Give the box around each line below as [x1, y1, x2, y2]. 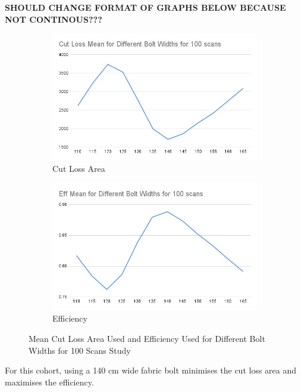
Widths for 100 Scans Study [29, 344, 131, 356]
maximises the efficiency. [5, 375, 94, 388]
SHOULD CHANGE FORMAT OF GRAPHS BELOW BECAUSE [5, 1, 286, 13]
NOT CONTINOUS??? [5, 13, 102, 25]
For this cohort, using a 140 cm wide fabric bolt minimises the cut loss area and [5, 364, 297, 376]
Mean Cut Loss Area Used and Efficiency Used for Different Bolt [29, 332, 265, 344]
